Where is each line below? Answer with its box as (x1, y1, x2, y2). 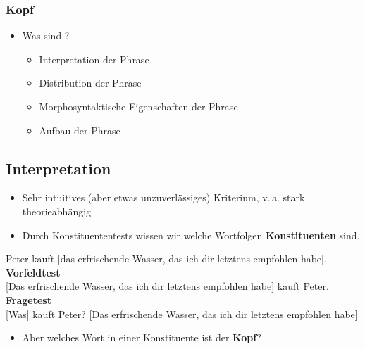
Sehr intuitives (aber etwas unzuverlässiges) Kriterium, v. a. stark (22, 190, 305, 205)
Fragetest (6, 292, 51, 307)
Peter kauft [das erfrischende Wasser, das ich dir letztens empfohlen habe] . (6, 251, 327, 266)
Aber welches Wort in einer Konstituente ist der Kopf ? (22, 330, 261, 345)
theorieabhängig (22, 203, 92, 218)
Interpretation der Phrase (39, 51, 149, 66)
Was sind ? (22, 28, 70, 43)
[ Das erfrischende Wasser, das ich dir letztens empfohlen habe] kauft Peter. (6, 279, 329, 293)
